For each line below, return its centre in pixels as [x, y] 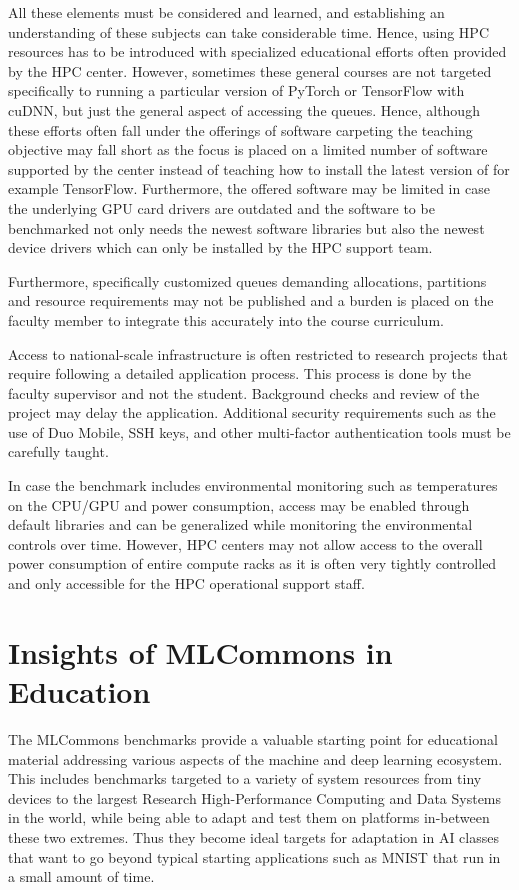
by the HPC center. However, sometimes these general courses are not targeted [250, 70]
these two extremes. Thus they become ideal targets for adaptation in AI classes [253, 836]
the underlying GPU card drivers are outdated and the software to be [221, 207]
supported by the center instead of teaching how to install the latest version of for [259, 168]
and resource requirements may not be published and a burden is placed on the [251, 300]
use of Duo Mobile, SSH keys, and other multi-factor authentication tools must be [259, 431]
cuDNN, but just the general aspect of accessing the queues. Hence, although [244, 109]
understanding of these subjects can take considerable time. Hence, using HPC [248, 31]
